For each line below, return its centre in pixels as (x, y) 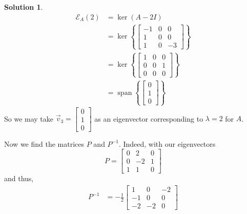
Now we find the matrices (44, 143)
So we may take (29, 118)
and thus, (19, 178)
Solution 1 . (24, 7)
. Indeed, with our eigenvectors (167, 143)
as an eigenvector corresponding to (149, 118)
